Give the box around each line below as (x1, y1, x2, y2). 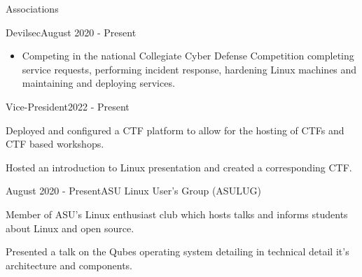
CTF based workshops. (6, 136, 104, 151)
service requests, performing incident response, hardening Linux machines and (22, 62, 357, 76)
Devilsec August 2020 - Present (6, 24, 137, 39)
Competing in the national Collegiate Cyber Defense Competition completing (22, 48, 354, 63)
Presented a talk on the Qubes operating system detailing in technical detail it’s (6, 244, 349, 259)
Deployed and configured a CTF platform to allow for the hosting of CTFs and (6, 122, 344, 137)
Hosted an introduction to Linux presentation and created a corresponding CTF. (6, 159, 352, 174)
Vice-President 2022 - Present (6, 99, 130, 113)
